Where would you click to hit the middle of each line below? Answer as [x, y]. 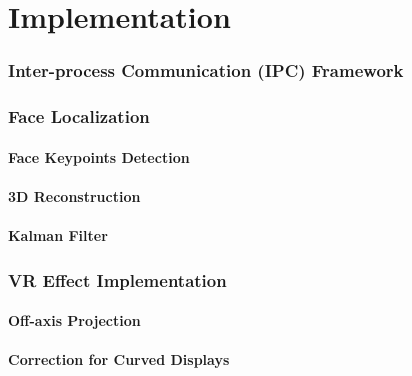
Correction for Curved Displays [119, 359]
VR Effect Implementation [117, 279]
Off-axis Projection [74, 320]
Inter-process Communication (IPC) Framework [206, 70]
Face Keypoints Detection [99, 156]
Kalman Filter [58, 235]
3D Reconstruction [74, 195]
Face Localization [79, 116]
